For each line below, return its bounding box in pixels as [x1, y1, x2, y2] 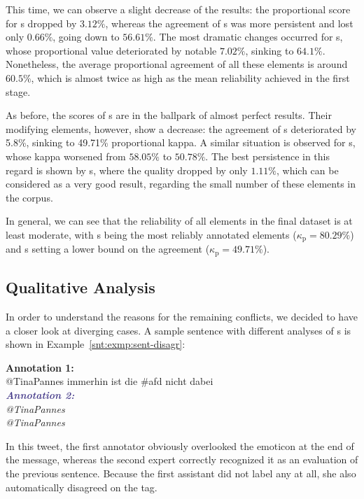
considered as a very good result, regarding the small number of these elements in [6, 176, 356, 191]
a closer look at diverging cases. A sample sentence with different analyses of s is [6, 323, 351, 337]
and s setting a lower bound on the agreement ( [6, 241, 210, 256]
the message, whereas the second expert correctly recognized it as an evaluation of [6, 452, 358, 467]
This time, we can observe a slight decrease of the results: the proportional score [6, 2, 351, 16]
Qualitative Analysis [6, 276, 155, 298]
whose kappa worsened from [6, 148, 126, 163]
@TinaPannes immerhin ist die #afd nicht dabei [6, 374, 213, 388]
